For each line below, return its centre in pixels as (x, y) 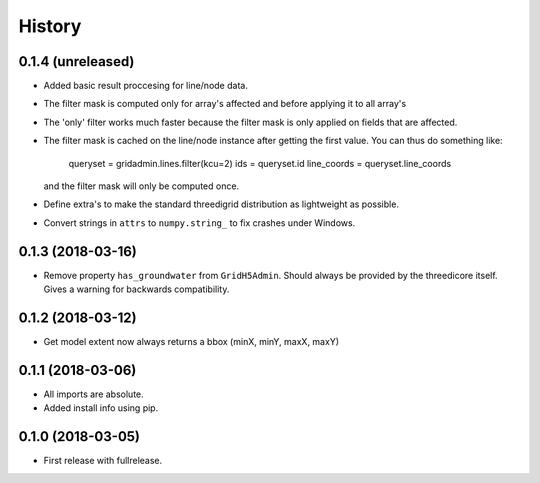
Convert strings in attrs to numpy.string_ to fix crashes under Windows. (199, 222)
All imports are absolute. (93, 394)
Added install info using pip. (101, 408)
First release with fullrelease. (103, 461)
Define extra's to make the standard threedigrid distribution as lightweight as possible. (221, 204)
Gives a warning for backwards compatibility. (136, 289)
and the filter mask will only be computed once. (141, 186)
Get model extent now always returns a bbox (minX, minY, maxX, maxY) (191, 341)
